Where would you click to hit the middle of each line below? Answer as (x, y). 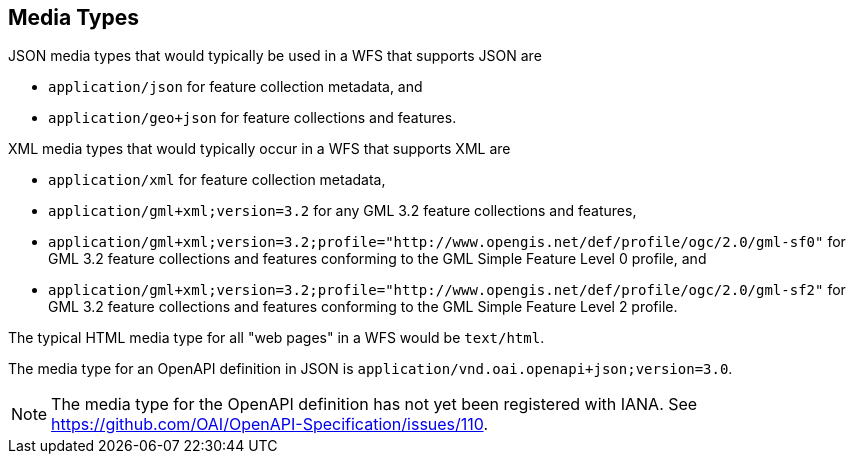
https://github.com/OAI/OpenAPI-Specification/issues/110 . (270, 424)
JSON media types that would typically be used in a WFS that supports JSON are (275, 56)
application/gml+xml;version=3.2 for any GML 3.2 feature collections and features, (342, 211)
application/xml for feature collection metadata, (217, 180)
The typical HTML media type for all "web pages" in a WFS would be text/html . (276, 338)
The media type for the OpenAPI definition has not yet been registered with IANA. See (374, 404)
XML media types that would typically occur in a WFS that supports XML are (259, 149)
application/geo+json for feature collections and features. (252, 118)
